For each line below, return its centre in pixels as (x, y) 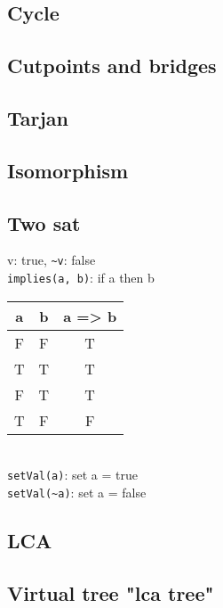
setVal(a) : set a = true (72, 475)
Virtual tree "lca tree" (111, 592)
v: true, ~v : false (52, 260)
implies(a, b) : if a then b (81, 277)
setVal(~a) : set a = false (77, 492)
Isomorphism (68, 170)
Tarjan (38, 117)
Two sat (44, 222)
